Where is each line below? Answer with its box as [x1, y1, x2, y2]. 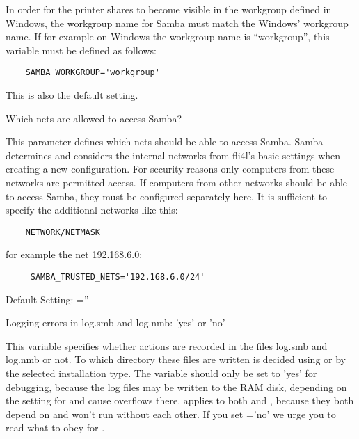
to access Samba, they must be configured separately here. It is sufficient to [6, 189, 328, 203]
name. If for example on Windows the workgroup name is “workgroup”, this [6, 29, 330, 44]
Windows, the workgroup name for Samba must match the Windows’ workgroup [6, 15, 349, 30]
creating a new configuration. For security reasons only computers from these [6, 161, 335, 176]
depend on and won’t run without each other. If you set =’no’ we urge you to [6, 406, 336, 421]
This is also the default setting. [6, 88, 138, 102]
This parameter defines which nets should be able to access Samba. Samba [6, 134, 324, 149]
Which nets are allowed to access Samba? [6, 111, 182, 125]
